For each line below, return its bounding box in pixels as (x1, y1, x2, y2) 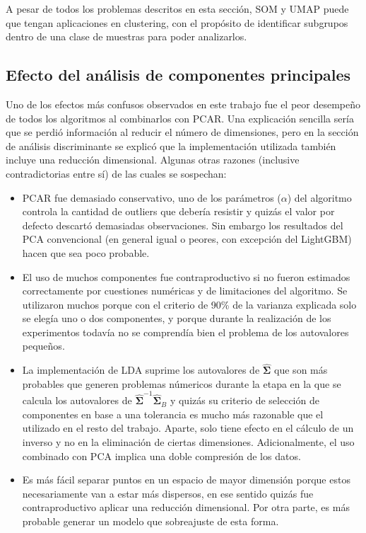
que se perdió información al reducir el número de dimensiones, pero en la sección (6, 125, 359, 139)
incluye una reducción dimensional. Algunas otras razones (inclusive (6, 152, 300, 167)
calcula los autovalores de (22, 393, 132, 408)
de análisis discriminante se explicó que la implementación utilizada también (6, 138, 336, 153)
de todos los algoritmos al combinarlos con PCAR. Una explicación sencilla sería (6, 110, 354, 125)
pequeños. (22, 338, 65, 353)
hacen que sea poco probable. (22, 245, 150, 260)
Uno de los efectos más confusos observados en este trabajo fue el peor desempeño (6, 96, 361, 111)
